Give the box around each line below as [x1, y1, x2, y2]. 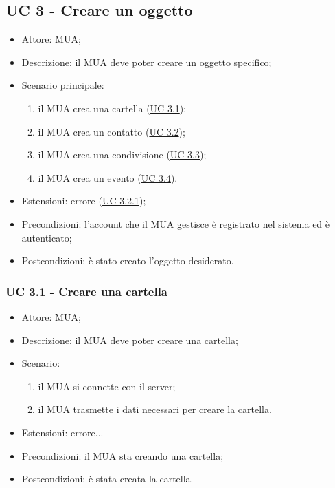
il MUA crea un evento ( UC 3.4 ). [38, 170, 178, 184]
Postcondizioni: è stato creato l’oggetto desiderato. [21, 253, 234, 268]
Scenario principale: [21, 78, 104, 92]
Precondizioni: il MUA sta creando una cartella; [21, 448, 224, 463]
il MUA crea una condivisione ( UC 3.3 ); [38, 147, 207, 162]
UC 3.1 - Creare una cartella [5, 282, 168, 299]
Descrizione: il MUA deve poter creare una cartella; [21, 332, 238, 347]
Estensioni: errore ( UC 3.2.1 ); [21, 193, 146, 208]
